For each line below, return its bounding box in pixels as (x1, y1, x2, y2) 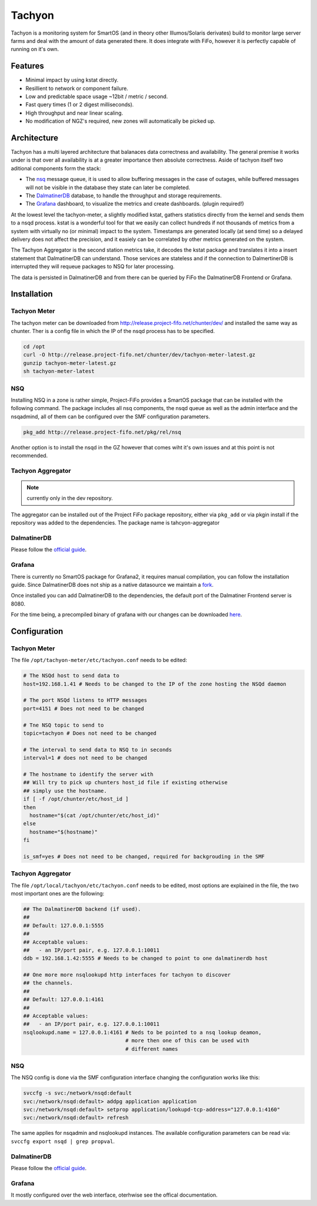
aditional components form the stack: (11, 164, 102, 172)
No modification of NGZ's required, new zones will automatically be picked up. (25, 117, 215, 125)
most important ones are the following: (11, 890, 104, 897)
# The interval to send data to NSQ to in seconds (23, 746, 173, 753)
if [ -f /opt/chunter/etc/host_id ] (23, 796, 129, 802)
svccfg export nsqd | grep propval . (11, 1137, 115, 1145)
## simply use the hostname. (23, 787, 107, 794)
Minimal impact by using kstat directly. (25, 76, 119, 83)
